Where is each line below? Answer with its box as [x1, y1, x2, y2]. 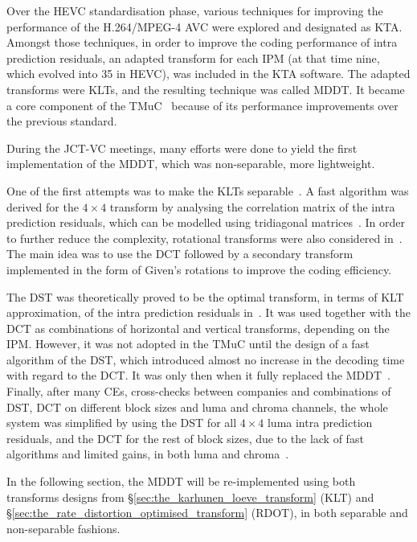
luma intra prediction [267, 414, 373, 431]
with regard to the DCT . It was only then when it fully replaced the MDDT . [6, 367, 390, 384]
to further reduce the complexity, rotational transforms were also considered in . [6, 229, 403, 246]
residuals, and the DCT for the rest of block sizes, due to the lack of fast [6, 429, 364, 446]
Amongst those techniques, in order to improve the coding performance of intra [6, 34, 398, 51]
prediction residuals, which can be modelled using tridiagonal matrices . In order [6, 214, 406, 231]
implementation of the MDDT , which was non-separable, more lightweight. [6, 155, 375, 172]
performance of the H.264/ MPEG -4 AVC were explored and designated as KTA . [6, 18, 403, 35]
